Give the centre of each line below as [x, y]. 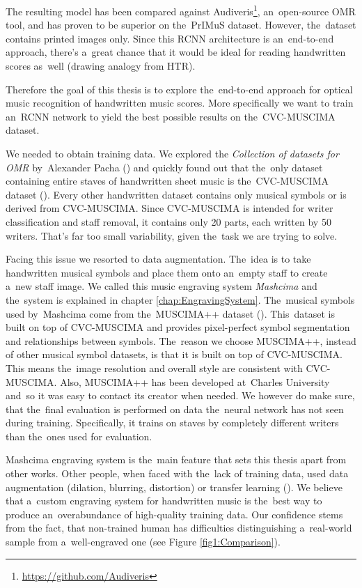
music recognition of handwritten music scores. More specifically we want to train [180, 103]
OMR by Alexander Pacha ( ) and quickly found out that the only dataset [164, 167]
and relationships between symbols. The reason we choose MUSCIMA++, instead [181, 340]
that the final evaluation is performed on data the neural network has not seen [175, 409]
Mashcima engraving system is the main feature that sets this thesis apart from [176, 459]
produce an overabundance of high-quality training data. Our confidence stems [174, 514]
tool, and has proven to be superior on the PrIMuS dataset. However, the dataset [181, 25]
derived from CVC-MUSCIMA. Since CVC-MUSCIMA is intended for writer [170, 208]
